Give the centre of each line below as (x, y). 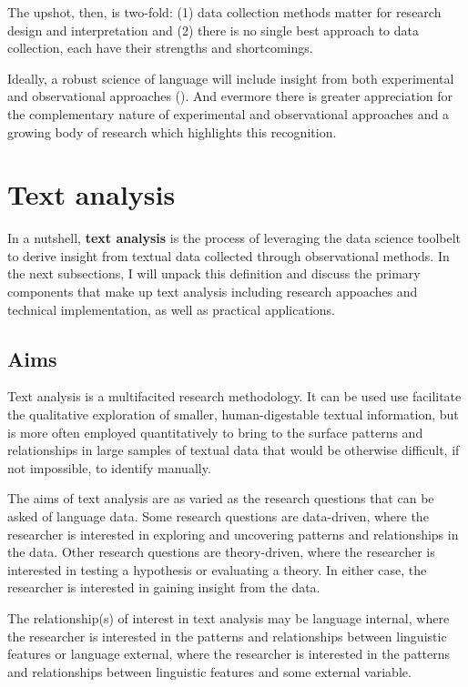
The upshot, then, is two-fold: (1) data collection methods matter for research (224, 12)
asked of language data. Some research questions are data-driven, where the (218, 516)
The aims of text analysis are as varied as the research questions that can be (221, 498)
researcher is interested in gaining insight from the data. (164, 587)
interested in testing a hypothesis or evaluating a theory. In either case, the (217, 569)
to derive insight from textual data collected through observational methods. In (229, 255)
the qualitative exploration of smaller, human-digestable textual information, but (233, 414)
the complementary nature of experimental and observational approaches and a (228, 113)
